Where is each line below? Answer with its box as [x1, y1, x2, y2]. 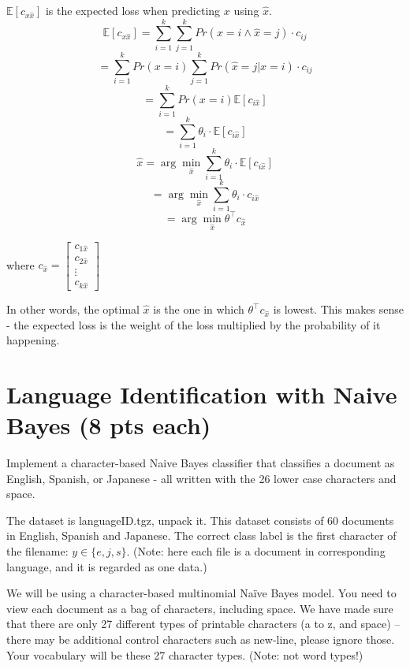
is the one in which [153, 301, 244, 317]
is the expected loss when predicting [45, 2, 221, 18]
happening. [6, 332, 60, 348]
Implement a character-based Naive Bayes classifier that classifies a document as [6, 455, 395, 471]
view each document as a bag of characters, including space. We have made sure [6, 600, 393, 616]
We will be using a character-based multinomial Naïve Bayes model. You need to [6, 585, 397, 601]
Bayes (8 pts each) [6, 409, 211, 441]
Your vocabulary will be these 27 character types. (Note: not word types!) [6, 646, 363, 663]
